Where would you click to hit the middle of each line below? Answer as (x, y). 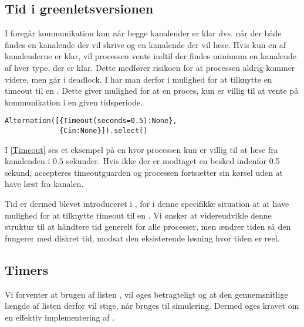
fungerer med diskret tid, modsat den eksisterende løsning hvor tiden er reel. (142, 238)
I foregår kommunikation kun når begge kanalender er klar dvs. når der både (143, 33)
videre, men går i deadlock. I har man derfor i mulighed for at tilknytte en (139, 79)
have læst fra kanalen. (44, 184)
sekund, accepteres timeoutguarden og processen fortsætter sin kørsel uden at (144, 172)
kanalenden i (28, 161)
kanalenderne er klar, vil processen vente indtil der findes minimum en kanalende (151, 56)
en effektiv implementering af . (60, 317)
